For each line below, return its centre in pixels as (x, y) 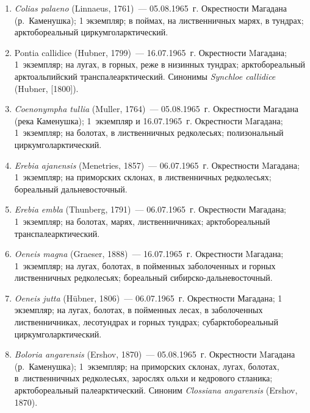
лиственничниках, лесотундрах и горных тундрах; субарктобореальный (146, 322)
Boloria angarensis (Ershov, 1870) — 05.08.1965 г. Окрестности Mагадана (155, 354)
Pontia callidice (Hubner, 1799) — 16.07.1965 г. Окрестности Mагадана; (150, 52)
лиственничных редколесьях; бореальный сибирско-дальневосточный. (143, 277)
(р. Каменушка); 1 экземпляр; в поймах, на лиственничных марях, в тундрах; (159, 20)
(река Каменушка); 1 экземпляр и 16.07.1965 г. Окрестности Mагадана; (149, 120)
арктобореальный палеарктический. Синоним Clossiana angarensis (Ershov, (156, 390)
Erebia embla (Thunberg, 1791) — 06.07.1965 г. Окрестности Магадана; (150, 209)
